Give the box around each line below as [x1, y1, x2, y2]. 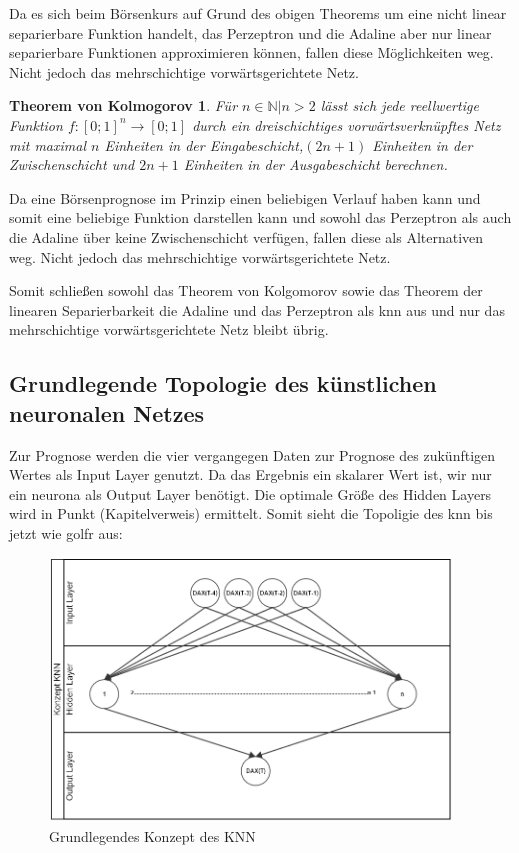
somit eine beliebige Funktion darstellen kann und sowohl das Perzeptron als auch [9, 207, 512, 228]
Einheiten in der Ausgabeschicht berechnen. [183, 154, 448, 175]
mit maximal [9, 134, 86, 155]
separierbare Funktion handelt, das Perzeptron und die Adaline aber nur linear [9, 22, 492, 43]
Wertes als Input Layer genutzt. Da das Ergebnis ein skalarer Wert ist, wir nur [9, 464, 492, 485]
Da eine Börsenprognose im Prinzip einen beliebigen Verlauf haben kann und [9, 187, 481, 208]
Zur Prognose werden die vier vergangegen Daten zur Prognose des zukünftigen [9, 444, 496, 465]
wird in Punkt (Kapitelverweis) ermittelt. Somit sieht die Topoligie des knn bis [9, 503, 493, 524]
